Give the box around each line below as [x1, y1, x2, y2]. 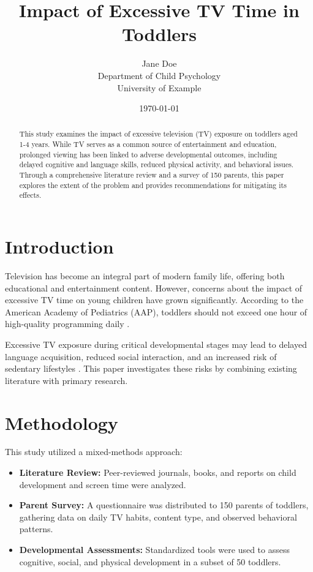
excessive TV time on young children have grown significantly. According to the [5, 293, 304, 306]
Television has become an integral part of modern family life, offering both [5, 269, 285, 282]
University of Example [117, 81, 202, 94]
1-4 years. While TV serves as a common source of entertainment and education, [19, 139, 277, 149]
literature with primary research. [5, 374, 128, 386]
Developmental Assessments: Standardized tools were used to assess [19, 543, 290, 556]
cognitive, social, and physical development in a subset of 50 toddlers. [19, 555, 281, 568]
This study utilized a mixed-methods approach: [5, 445, 183, 458]
